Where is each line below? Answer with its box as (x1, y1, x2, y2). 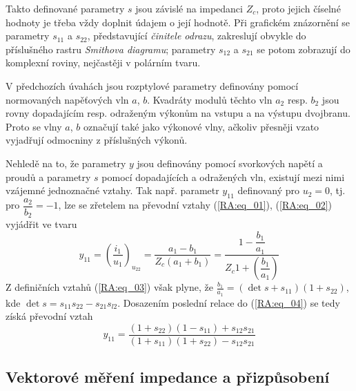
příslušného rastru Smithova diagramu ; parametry (6, 41, 216, 56)
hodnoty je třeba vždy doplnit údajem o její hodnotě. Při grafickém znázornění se (6, 15, 350, 29)
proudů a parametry (6, 169, 91, 184)
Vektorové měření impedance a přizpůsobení (6, 366, 330, 388)
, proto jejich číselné (256, 1, 341, 15)
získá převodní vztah (6, 309, 93, 323)
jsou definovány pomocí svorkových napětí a (137, 155, 323, 170)
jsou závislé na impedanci (135, 1, 243, 15)
